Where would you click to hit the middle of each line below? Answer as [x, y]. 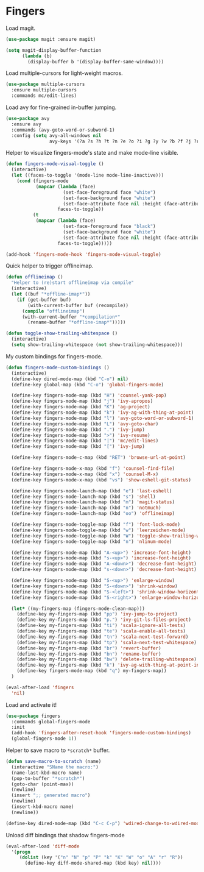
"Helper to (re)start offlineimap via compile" [73, 283]
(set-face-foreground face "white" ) [109, 192]
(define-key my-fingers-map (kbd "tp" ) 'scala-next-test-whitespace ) [107, 642]
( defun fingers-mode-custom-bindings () [58, 367]
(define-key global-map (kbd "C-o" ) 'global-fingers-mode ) [88, 385]
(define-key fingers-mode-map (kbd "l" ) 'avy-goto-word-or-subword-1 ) [103, 418]
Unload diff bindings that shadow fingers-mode [65, 835]
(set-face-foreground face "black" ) [109, 227]
